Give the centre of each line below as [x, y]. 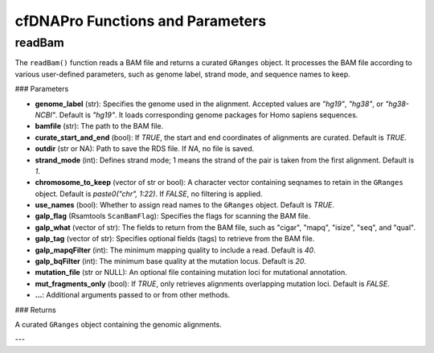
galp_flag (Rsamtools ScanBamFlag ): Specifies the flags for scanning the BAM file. [173, 216]
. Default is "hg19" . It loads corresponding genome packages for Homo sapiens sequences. [207, 115]
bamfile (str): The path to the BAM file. [99, 126]
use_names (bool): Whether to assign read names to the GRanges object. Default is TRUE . [185, 205]
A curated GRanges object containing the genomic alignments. [119, 324]
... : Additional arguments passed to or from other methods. [133, 295]
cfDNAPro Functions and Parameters [141, 21]
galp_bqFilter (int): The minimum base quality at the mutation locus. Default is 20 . [171, 261]
